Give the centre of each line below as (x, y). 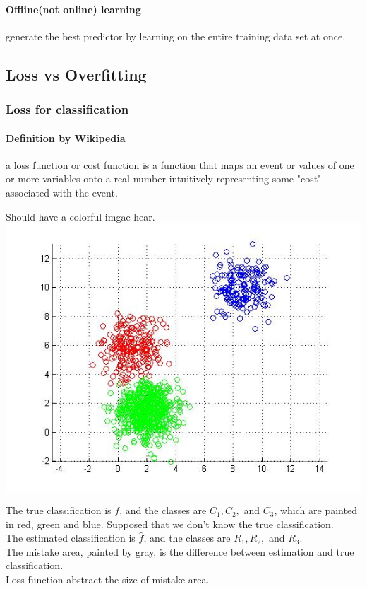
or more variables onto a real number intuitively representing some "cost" (164, 179)
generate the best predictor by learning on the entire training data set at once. (176, 36)
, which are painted (315, 510)
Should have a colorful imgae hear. (80, 216)
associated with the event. (62, 192)
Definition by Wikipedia (66, 138)
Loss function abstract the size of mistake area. (108, 579)
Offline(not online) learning (73, 9)
